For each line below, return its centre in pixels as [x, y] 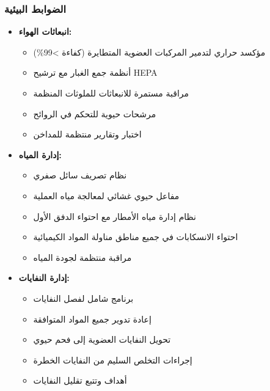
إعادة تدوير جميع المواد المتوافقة [92, 319]
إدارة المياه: [40, 154]
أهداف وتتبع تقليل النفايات [80, 380]
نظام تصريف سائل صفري [80, 175]
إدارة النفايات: [44, 278]
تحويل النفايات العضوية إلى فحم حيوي [102, 339]
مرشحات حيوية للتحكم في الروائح [95, 113]
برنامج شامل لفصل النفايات [83, 298]
